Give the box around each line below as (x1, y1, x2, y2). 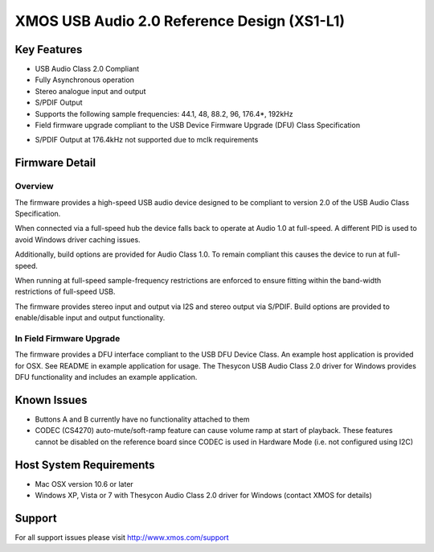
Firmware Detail (14, 156, 96, 170)
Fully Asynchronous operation (35, 75, 134, 84)
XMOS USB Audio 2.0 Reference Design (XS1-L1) (14, 12, 346, 30)
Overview (14, 181, 54, 192)
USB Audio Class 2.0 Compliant (35, 64, 140, 74)
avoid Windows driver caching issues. (14, 234, 141, 245)
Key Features (14, 43, 83, 56)
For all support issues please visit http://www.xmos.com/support (14, 532, 229, 542)
